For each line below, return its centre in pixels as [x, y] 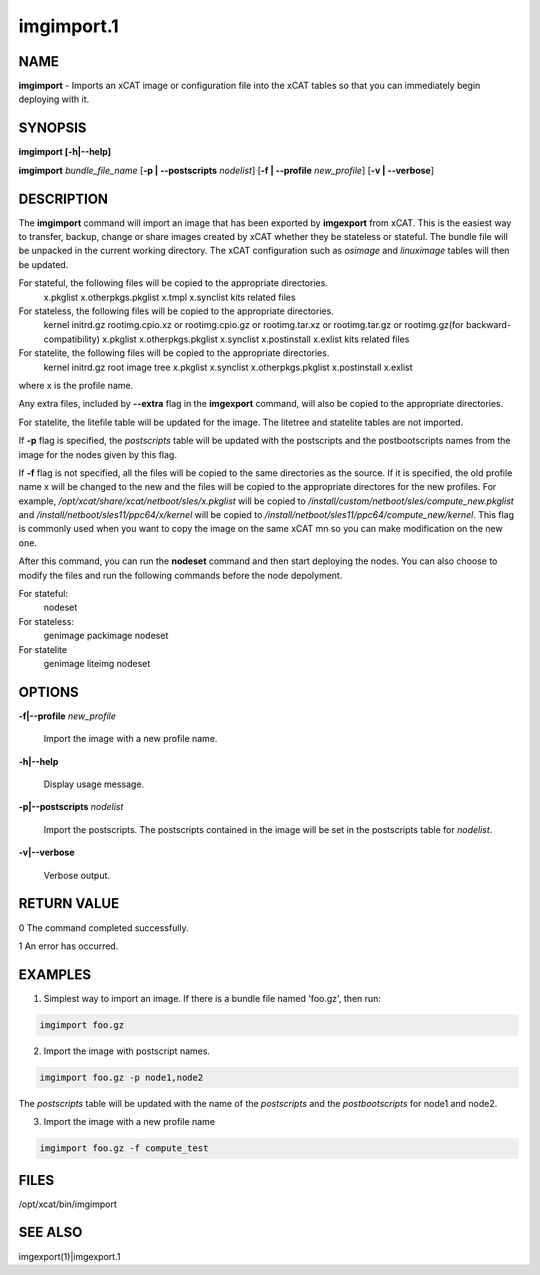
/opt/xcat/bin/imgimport [67, 1204]
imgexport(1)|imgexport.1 [69, 1256]
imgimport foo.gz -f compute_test [124, 1148]
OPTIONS [48, 691]
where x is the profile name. [76, 385]
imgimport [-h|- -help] [65, 152]
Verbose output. [76, 875]
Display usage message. [94, 784]
